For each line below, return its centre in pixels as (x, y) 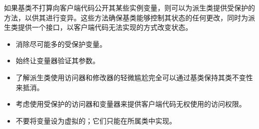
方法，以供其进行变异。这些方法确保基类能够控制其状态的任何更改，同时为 (126, 17)
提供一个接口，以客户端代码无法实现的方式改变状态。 (105, 27)
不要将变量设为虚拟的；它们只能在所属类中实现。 (96, 120)
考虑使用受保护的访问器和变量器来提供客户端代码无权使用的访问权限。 (131, 104)
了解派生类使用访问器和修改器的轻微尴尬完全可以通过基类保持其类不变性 (134, 77)
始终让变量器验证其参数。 (58, 61)
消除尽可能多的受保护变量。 (61, 44)
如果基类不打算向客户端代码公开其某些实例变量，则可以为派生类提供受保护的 (129, 7)
